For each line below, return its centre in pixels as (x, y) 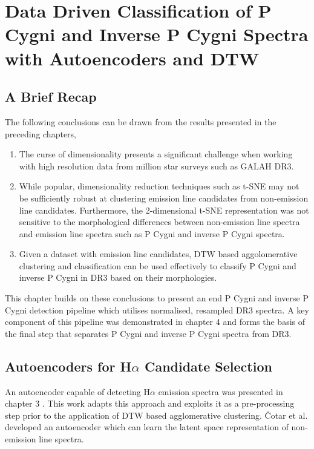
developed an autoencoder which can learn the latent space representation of (147, 427)
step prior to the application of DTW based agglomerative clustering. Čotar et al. (156, 415)
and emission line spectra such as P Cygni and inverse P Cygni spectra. (152, 233)
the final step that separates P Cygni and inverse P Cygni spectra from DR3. (148, 333)
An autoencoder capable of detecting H (77, 391)
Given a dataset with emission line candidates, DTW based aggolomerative (158, 254)
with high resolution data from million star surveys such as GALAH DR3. (156, 166)
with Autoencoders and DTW (132, 58)
